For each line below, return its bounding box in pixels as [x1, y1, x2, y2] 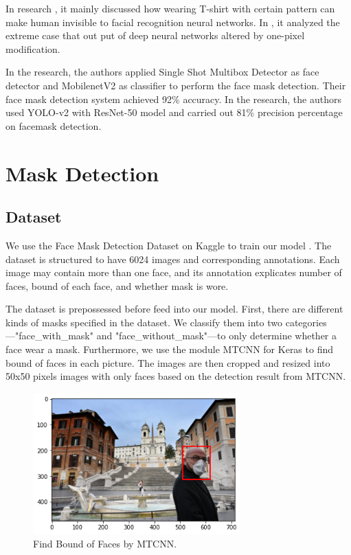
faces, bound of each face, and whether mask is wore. [5, 278, 229, 293]
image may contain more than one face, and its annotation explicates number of [5, 265, 342, 280]
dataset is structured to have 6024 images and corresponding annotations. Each [5, 251, 340, 266]
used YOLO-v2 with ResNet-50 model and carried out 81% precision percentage [5, 105, 343, 120]
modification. [5, 41, 60, 56]
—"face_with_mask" [5, 328, 93, 343]
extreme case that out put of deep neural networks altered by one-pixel [5, 28, 305, 43]
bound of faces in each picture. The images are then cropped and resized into [5, 355, 330, 370]
